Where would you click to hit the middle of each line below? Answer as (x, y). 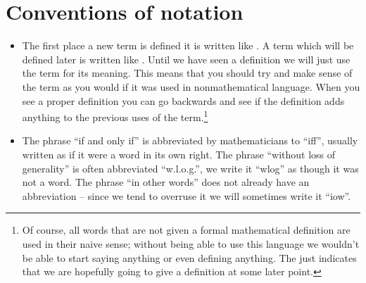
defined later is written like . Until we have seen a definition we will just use (186, 59)
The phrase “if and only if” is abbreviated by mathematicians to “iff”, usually (190, 140)
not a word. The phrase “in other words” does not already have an (166, 182)
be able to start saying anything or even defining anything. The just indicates (189, 257)
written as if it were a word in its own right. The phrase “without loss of (179, 154)
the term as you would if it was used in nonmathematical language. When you (191, 86)
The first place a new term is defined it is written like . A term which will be (188, 45)
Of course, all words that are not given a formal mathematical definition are (186, 230)
